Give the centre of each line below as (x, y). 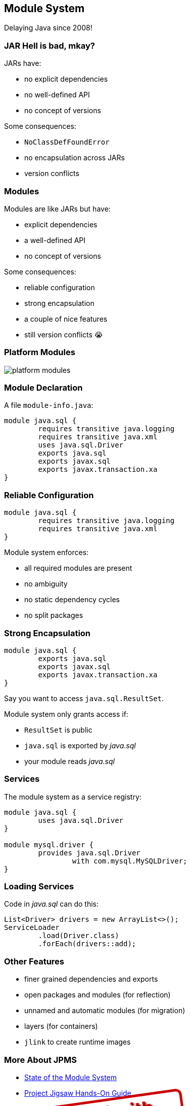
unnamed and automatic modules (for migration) (105, 1011)
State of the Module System (70, 1077)
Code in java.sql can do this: (51, 904)
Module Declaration (43, 388)
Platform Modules (40, 352)
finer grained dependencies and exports (91, 979)
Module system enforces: (46, 552)
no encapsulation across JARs (75, 158)
